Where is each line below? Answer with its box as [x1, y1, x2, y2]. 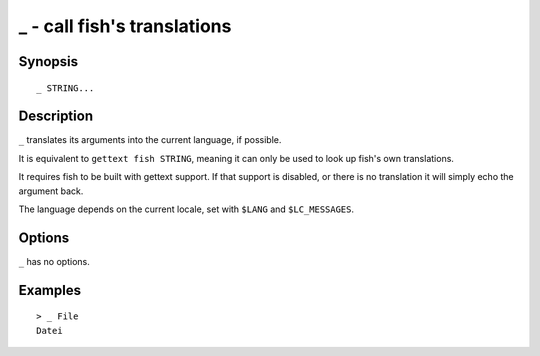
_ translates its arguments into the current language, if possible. [18, 134, 282, 146]
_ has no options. [18, 255, 90, 267]
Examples [18, 281, 82, 299]
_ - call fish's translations [18, 15, 232, 37]
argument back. [18, 185, 84, 197]
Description [18, 108, 94, 125]
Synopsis [18, 53, 79, 70]
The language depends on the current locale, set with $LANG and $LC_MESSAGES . [18, 203, 355, 215]
